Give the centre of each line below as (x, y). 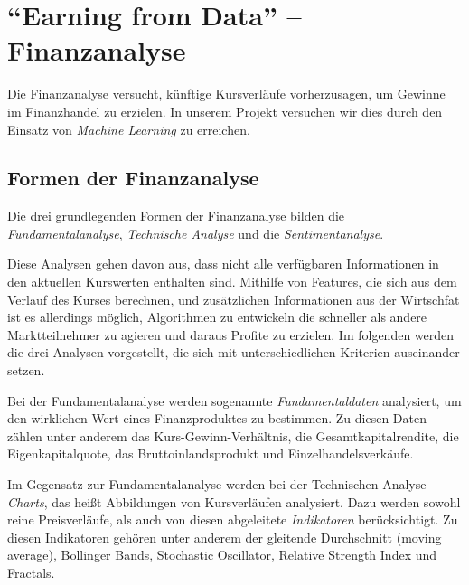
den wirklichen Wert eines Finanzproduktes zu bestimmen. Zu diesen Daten (217, 418)
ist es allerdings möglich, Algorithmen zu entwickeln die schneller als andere (217, 317)
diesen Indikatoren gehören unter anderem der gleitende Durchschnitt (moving (225, 537)
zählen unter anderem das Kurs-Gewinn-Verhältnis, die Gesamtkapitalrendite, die (233, 435)
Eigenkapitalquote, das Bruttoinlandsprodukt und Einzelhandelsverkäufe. (211, 453)
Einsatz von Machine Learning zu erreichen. (129, 129)
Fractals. (31, 572)
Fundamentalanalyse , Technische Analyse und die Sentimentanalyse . (196, 233)
